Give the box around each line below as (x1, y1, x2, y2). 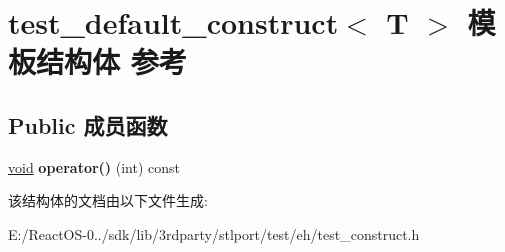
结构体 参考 (36, 41, 187, 82)
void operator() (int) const (8, 156, 181, 177)
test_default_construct (8, 2, 339, 43)
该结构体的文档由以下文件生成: (8, 190, 208, 211)
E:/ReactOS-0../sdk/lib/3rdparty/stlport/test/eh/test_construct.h (8, 223, 420, 244)
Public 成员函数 (8, 109, 168, 140)
